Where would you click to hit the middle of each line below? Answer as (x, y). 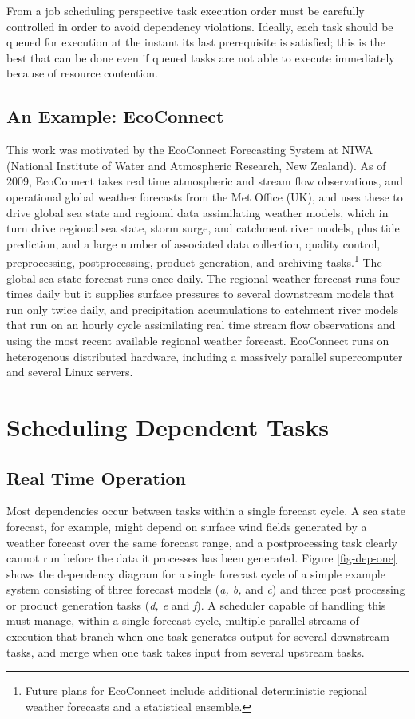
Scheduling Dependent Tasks (168, 426)
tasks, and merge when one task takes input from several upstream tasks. (186, 651)
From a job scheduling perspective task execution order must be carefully (186, 10)
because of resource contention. (82, 73)
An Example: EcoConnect (115, 116)
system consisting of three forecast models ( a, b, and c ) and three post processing (206, 589)
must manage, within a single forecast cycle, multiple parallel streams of (183, 620)
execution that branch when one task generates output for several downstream (198, 636)
